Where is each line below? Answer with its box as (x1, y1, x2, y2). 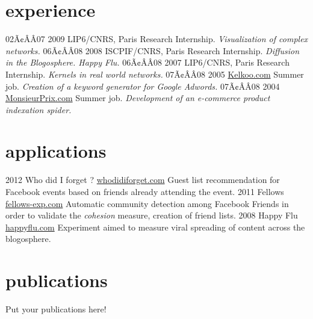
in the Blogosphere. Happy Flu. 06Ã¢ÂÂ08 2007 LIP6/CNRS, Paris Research (5, 56, 290, 69)
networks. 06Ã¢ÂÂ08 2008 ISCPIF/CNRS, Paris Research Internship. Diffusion (5, 44, 300, 57)
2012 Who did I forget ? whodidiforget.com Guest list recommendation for (5, 173, 280, 186)
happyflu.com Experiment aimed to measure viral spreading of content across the (5, 220, 305, 233)
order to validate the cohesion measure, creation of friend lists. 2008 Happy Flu (5, 209, 298, 221)
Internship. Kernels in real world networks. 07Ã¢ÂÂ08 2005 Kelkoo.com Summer (5, 67, 304, 80)
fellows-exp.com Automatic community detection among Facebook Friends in (5, 197, 289, 209)
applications (5, 138, 107, 163)
